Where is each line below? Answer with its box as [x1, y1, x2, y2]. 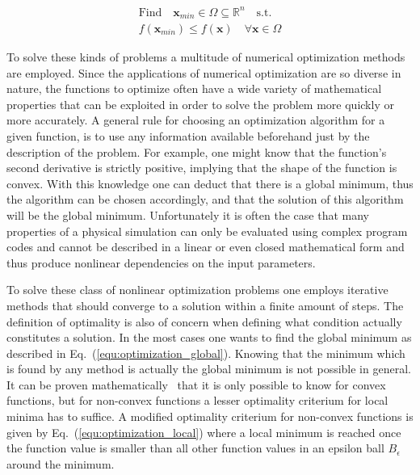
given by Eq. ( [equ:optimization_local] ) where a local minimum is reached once [6, 423, 401, 440]
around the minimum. [6, 455, 115, 472]
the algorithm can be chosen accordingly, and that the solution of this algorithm [6, 191, 404, 208]
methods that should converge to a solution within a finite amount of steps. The [6, 296, 404, 313]
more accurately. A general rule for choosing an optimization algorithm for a [6, 111, 385, 128]
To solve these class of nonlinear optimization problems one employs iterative [6, 281, 388, 298]
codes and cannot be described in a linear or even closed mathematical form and [6, 238, 405, 255]
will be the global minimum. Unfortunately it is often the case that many [6, 206, 369, 223]
